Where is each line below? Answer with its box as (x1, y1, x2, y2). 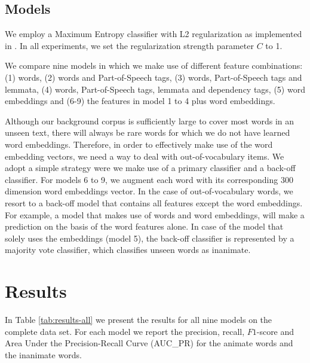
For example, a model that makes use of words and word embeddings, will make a (5, 208, 305, 221)
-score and (256, 325, 294, 337)
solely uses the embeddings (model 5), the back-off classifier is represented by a (5, 231, 294, 244)
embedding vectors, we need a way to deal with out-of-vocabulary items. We (5, 150, 284, 162)
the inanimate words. (5, 348, 82, 361)
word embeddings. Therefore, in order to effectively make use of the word (5, 138, 273, 150)
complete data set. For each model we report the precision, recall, (5, 325, 245, 337)
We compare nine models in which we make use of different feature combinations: (5, 59, 303, 72)
